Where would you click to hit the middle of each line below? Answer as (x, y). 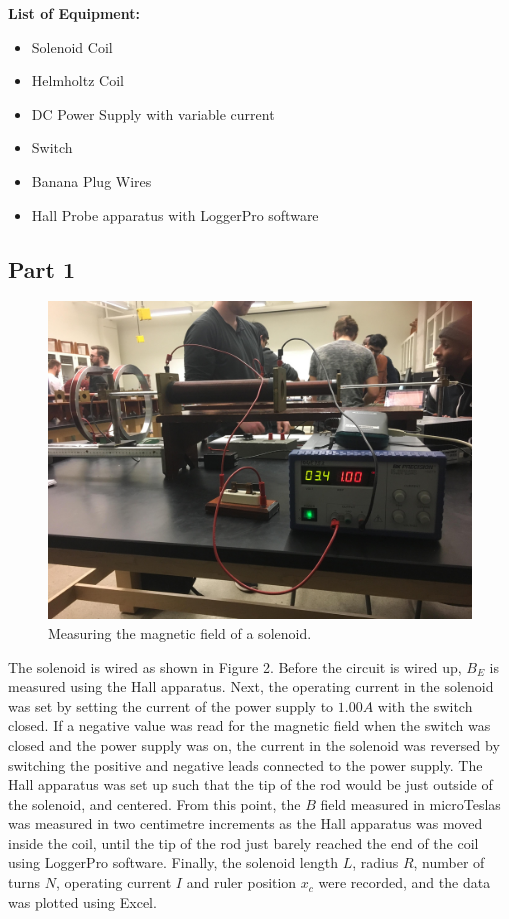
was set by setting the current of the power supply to (171, 705)
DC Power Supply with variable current (153, 113)
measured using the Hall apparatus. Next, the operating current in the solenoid (251, 686)
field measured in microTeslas (410, 803)
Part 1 (42, 268)
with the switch (425, 705)
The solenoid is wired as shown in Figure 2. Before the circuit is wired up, (235, 666)
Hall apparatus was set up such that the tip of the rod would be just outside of (250, 784)
